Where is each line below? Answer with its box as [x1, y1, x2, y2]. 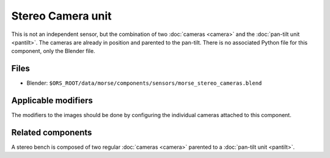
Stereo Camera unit [11, 9, 112, 23]
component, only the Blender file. [11, 48, 95, 55]
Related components [11, 127, 92, 137]
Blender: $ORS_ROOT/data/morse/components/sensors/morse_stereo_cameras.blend [26, 79, 262, 87]
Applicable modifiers [11, 95, 93, 106]
